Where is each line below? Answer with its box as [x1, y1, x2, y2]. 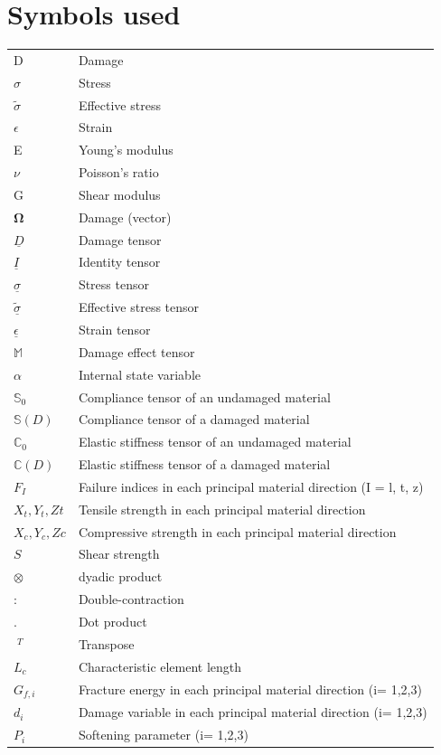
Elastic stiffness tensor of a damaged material [78, 455, 331, 474]
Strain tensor [78, 320, 151, 338]
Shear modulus [78, 184, 161, 203]
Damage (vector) [78, 207, 172, 226]
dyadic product [78, 567, 163, 586]
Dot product [78, 611, 147, 630]
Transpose [78, 634, 135, 653]
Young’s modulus [78, 140, 174, 159]
